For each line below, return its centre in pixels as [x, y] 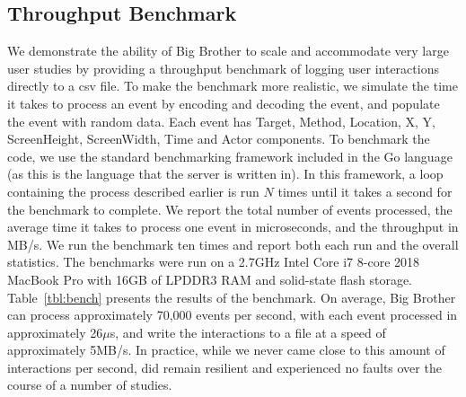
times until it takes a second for [365, 191]
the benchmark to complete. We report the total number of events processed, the [230, 209]
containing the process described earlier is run [133, 191]
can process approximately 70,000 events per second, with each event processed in [233, 315]
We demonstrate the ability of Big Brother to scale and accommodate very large [228, 51]
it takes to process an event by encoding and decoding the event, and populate [224, 103]
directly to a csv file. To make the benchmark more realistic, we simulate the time [233, 86]
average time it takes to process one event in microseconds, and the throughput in [233, 227]
